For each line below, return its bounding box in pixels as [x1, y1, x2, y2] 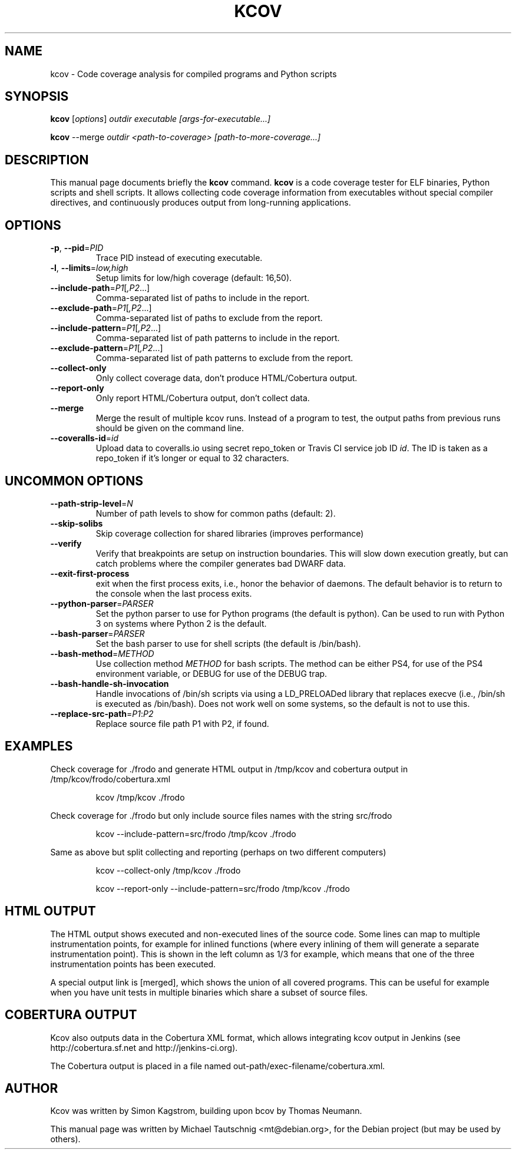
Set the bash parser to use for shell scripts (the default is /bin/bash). [95, 638, 361, 649]
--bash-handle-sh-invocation [50, 678, 169, 689]
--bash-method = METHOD [50, 648, 154, 659]
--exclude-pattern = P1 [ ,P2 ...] [50, 343, 163, 353]
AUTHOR [5, 1080, 58, 1096]
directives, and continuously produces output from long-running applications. [50, 197, 351, 208]
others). [50, 1134, 81, 1145]
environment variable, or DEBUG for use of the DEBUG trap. [95, 668, 328, 679]
